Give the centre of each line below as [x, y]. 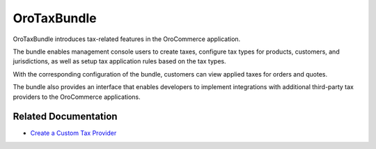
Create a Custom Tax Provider [73, 133]
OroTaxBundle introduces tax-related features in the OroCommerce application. [127, 39]
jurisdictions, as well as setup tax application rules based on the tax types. [119, 61]
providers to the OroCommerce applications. [77, 97]
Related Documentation [65, 117]
